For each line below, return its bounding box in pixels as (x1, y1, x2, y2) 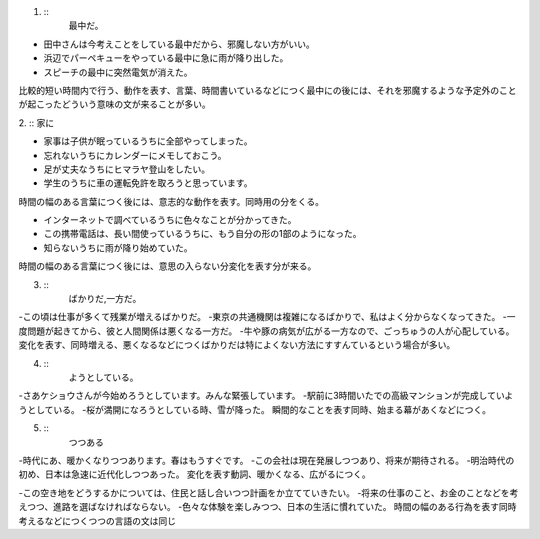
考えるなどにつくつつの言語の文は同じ (18, 515, 177, 527)
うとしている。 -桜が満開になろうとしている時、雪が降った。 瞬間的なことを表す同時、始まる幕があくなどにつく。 (18, 403, 492, 415)
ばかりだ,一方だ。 (68, 293, 142, 305)
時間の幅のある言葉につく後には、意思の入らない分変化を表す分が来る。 (18, 260, 317, 272)
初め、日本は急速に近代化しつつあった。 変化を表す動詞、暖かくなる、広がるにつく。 (18, 468, 372, 480)
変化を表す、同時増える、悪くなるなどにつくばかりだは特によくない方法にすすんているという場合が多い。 (18, 339, 456, 351)
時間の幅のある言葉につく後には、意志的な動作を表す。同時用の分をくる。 (18, 195, 325, 207)
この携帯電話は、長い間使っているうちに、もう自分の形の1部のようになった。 (43, 228, 362, 240)
